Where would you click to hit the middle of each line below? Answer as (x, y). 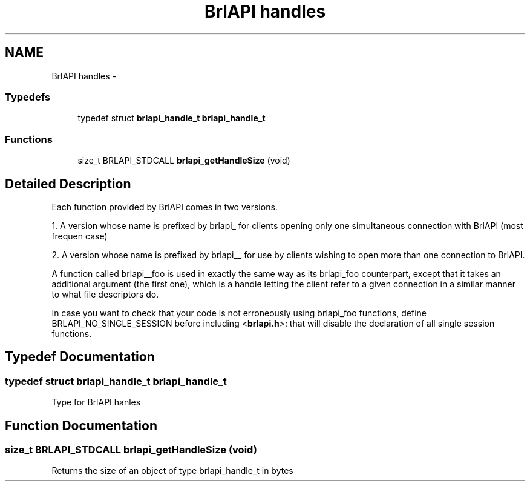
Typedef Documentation (80, 357)
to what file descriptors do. (105, 294)
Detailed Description (68, 184)
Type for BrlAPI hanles (96, 402)
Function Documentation (81, 425)
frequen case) (80, 236)
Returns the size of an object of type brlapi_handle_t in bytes (172, 471)
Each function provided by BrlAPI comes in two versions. (165, 207)
